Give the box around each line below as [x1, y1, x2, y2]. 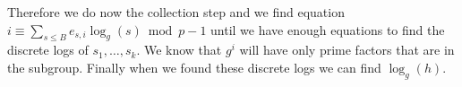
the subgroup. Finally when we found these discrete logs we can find [7, 57, 381, 76]
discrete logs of [7, 40, 89, 59]
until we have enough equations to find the [210, 20, 445, 39]
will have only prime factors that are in [239, 40, 455, 59]
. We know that [136, 40, 222, 59]
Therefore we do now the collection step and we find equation [7, 3, 345, 21]
